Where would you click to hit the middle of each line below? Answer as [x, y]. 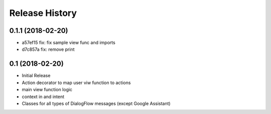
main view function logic [47, 90]
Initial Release [36, 76]
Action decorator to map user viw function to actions [76, 83]
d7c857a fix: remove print [48, 49]
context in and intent [43, 97]
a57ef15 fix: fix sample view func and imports [69, 43]
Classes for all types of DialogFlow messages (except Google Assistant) [96, 103]
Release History [43, 13]
